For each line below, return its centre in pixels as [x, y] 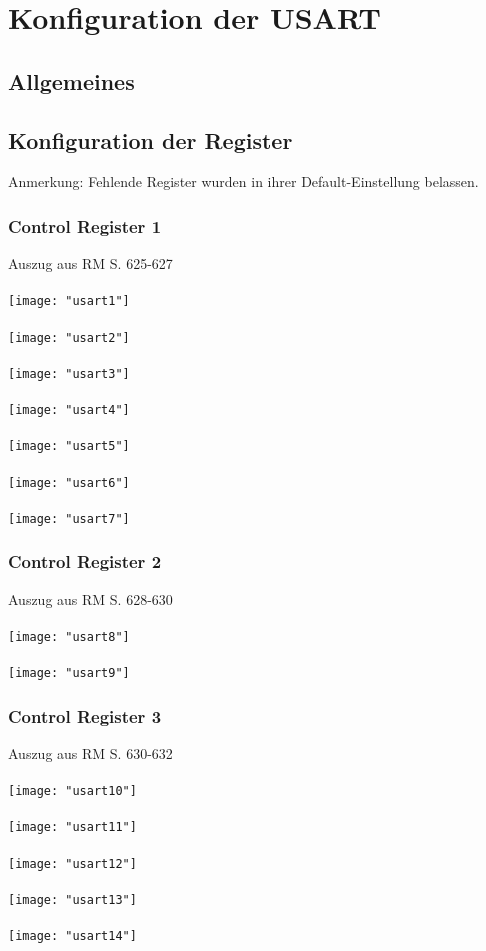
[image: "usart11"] [72, 827]
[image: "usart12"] [72, 863]
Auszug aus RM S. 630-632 [90, 753]
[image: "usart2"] [69, 337]
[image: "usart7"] [69, 518]
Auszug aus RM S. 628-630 [90, 598]
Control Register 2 [85, 561]
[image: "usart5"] [69, 446]
